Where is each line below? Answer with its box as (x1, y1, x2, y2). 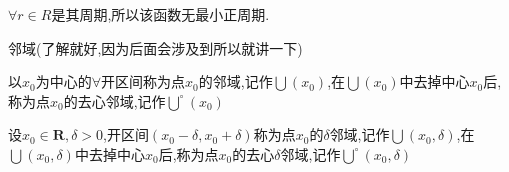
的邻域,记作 (198, 71, 273, 92)
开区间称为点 (101, 71, 186, 92)
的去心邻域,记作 (63, 90, 166, 111)
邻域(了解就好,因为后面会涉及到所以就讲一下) (8, 37, 303, 58)
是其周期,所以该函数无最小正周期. (51, 4, 270, 24)
